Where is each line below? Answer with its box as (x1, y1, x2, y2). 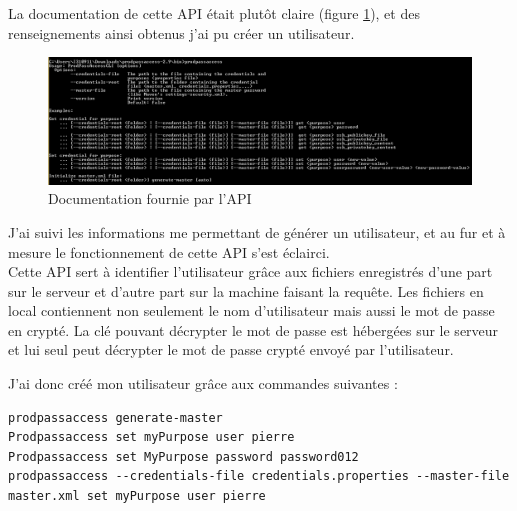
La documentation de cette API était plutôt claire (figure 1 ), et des (8, 3, 420, 23)
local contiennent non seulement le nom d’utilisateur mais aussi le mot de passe (8, 300, 495, 321)
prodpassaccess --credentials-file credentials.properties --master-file (8, 469, 510, 484)
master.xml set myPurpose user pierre (8, 489, 266, 504)
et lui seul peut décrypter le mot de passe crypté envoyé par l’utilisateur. (8, 339, 454, 360)
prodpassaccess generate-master (8, 410, 223, 425)
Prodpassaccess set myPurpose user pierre (8, 430, 295, 445)
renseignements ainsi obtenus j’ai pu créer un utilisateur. (8, 22, 355, 43)
